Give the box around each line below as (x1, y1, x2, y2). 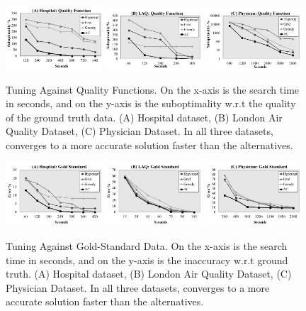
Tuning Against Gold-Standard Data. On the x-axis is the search (6, 239, 288, 253)
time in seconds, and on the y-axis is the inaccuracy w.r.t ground (6, 252, 288, 267)
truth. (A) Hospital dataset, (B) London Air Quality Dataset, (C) (6, 266, 292, 281)
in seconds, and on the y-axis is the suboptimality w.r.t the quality (6, 96, 296, 111)
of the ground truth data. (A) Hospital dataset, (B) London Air (6, 109, 283, 124)
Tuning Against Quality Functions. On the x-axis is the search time (6, 82, 300, 97)
